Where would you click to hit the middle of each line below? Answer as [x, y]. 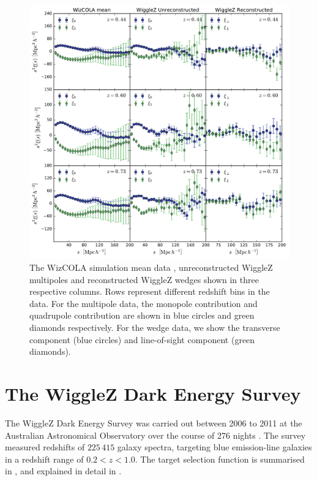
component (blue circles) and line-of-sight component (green [142, 339]
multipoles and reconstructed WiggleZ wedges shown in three [144, 279]
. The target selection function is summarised [220, 459]
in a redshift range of [44, 459]
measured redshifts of [45, 447]
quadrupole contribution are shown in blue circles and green [142, 315]
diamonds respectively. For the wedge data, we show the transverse [155, 328]
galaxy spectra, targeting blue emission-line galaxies [214, 447]
